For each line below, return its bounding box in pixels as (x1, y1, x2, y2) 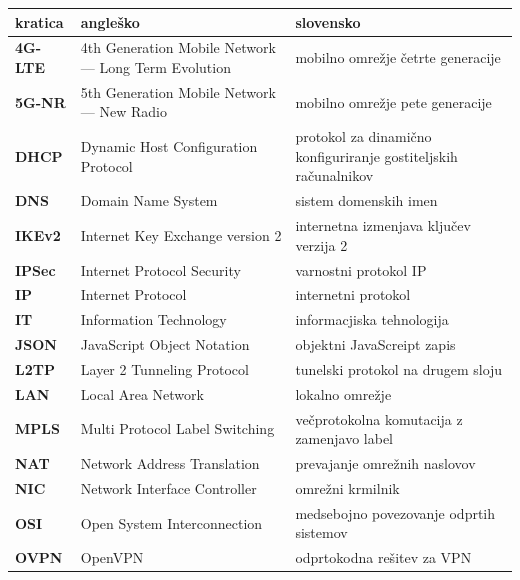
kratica (15, 11, 64, 32)
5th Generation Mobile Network (80, 81, 276, 102)
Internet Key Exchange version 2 (80, 224, 282, 245)
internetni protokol (295, 284, 411, 305)
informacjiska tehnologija (295, 309, 449, 330)
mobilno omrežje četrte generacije (295, 47, 501, 68)
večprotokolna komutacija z (295, 408, 463, 429)
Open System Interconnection (80, 512, 263, 533)
